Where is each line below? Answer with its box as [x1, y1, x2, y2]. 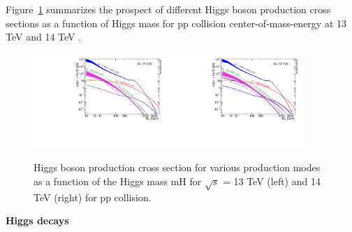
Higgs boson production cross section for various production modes [34, 160, 321, 175]
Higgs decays [6, 213, 69, 228]
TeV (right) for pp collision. [34, 189, 152, 204]
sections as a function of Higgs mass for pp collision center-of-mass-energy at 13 [6, 15, 347, 30]
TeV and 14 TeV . [6, 29, 82, 44]
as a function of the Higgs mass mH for [34, 173, 202, 188]
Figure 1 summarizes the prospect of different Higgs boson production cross [6, 2, 331, 16]
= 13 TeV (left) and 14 [222, 173, 321, 188]
